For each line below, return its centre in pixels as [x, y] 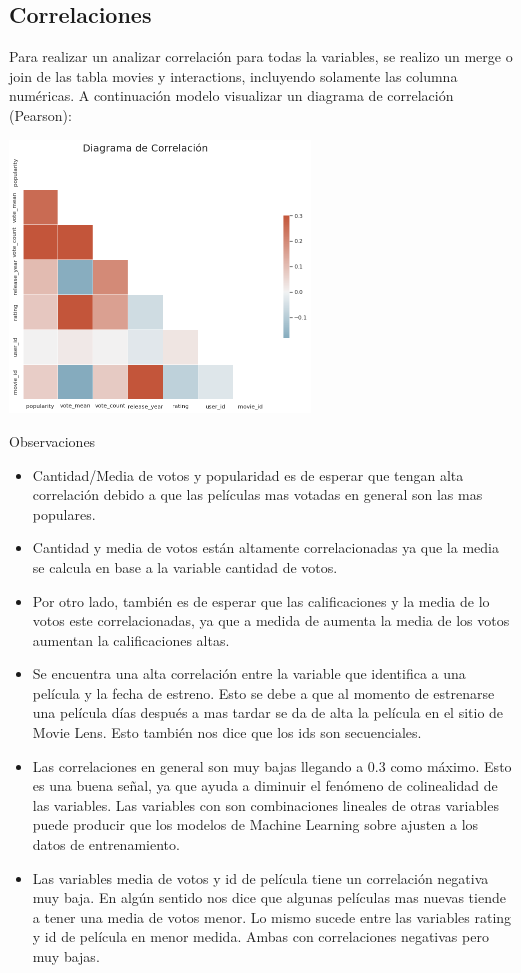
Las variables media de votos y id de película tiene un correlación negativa [260, 877]
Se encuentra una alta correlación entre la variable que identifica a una [249, 673]
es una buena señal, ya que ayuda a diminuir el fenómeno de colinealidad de [265, 785]
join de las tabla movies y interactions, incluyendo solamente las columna [233, 75]
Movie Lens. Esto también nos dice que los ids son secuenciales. [227, 732]
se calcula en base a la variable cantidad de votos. [185, 566]
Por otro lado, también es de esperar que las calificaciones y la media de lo [261, 600]
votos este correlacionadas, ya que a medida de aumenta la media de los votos [271, 620]
